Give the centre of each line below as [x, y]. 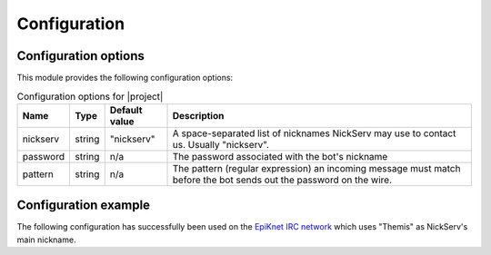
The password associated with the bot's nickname [280, 156]
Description [198, 115]
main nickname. [46, 240]
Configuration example [83, 206]
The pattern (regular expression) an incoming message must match [316, 168]
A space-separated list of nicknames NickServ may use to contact [314, 133]
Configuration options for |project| [90, 96]
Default [126, 110]
